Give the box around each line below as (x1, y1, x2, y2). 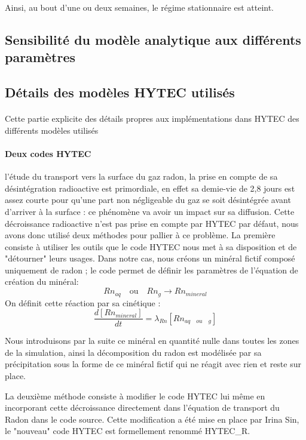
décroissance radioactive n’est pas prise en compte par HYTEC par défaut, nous (5, 217, 299, 229)
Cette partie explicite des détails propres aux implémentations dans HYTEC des (5, 112, 299, 125)
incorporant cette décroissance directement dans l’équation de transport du (5, 401, 280, 414)
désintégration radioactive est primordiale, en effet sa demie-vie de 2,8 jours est (5, 181, 295, 194)
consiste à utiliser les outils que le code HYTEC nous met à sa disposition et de (5, 240, 297, 253)
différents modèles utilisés (5, 124, 99, 136)
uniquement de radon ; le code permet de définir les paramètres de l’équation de (5, 263, 298, 276)
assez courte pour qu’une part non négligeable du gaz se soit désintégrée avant (5, 193, 291, 206)
